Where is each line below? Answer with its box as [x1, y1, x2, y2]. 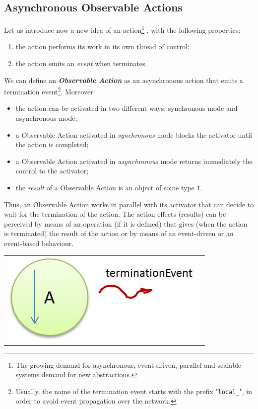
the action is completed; [15, 139, 89, 150]
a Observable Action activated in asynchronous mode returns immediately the [15, 156, 253, 166]
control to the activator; [15, 165, 89, 176]
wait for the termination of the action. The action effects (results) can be [4, 209, 226, 219]
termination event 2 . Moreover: [4, 85, 95, 96]
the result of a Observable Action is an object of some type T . [15, 182, 202, 193]
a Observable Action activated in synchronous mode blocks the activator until [15, 129, 252, 140]
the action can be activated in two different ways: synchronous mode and [15, 103, 238, 113]
